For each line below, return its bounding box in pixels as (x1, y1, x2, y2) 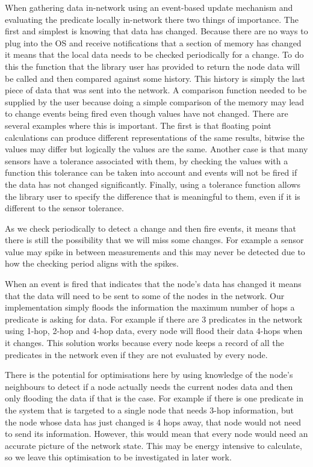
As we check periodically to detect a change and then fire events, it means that (5, 221, 297, 234)
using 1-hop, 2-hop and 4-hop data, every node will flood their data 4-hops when (5, 324, 303, 337)
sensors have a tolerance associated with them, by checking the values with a (5, 154, 288, 167)
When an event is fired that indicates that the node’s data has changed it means (5, 277, 302, 290)
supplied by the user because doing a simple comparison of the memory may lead (5, 95, 305, 108)
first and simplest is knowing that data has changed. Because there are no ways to (5, 25, 308, 37)
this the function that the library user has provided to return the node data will (5, 60, 300, 72)
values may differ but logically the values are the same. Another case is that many (5, 143, 308, 155)
